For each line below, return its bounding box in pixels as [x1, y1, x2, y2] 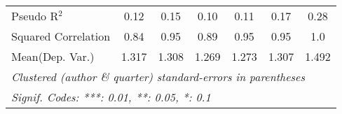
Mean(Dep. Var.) [11, 48, 95, 64]
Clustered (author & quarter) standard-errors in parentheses [11, 69, 305, 85]
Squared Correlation [11, 28, 111, 44]
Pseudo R [11, 8, 59, 24]
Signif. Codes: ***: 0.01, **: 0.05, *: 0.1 [11, 89, 211, 105]
